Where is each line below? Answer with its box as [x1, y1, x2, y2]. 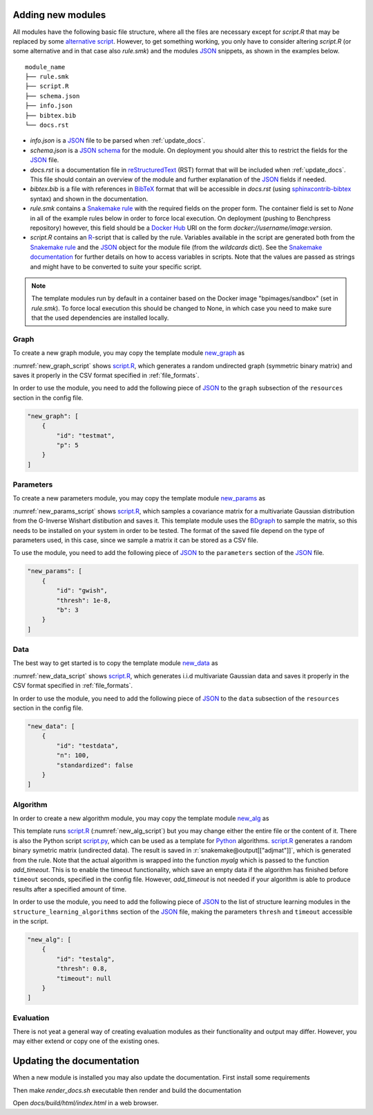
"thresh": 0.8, [56, 965, 108, 972]
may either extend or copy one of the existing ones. [12, 1037, 160, 1045]
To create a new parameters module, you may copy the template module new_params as [12, 494, 266, 502]
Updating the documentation [12, 1055, 140, 1067]
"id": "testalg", [56, 955, 115, 963]
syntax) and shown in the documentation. [30, 194, 149, 203]
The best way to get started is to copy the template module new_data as [12, 659, 218, 667]
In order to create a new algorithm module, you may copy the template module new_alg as [12, 814, 269, 823]
